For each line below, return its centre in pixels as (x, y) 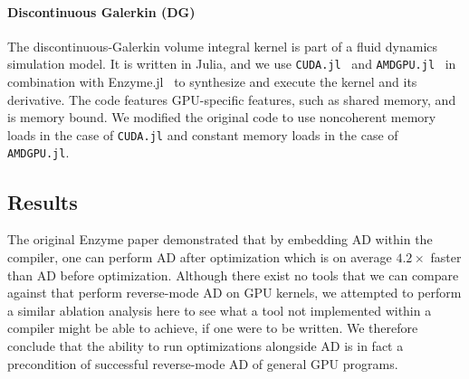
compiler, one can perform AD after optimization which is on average (200, 256)
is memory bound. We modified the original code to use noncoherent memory (222, 117)
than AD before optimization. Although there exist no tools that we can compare (233, 275)
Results (43, 201)
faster (446, 256)
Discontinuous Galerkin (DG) (101, 11)
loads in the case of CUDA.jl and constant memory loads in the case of (203, 134)
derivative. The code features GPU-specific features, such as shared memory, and (232, 99)
